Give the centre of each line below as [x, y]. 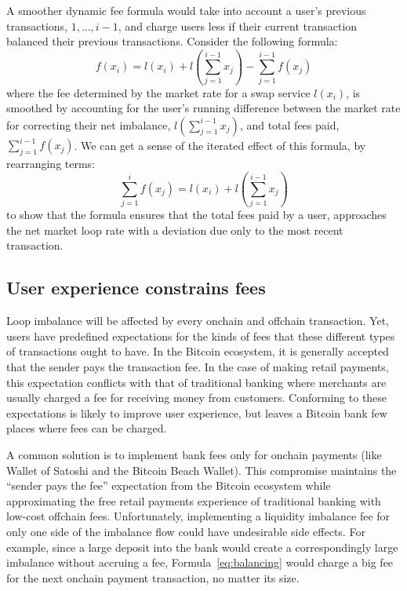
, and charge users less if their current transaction [238, 26]
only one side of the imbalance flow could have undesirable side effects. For [186, 531]
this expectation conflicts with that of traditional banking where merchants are [196, 382]
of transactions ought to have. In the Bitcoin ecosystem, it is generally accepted [198, 351]
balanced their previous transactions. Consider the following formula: [172, 41]
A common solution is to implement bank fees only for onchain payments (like [194, 455]
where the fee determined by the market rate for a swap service [158, 92]
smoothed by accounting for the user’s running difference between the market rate [203, 108]
